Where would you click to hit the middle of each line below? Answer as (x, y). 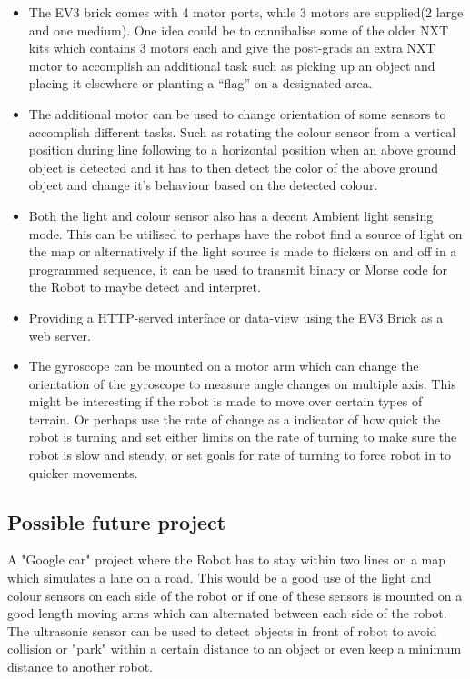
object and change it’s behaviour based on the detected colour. (203, 185)
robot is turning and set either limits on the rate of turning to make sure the (243, 437)
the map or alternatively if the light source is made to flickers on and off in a (243, 251)
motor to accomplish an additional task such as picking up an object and (232, 65)
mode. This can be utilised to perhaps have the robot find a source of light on (245, 233)
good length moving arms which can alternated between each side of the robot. (227, 613)
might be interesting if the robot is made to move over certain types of (225, 401)
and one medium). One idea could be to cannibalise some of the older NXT (239, 30)
